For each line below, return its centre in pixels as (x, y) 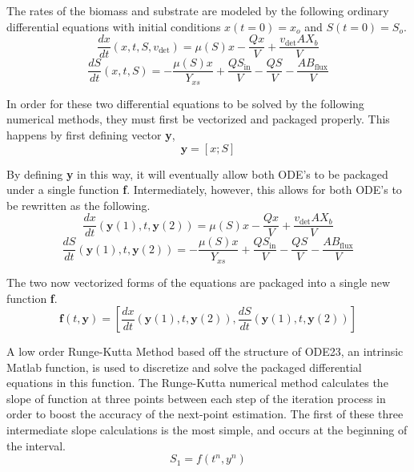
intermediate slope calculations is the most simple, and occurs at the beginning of (207, 430)
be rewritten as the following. (78, 205)
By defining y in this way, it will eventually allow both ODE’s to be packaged (197, 173)
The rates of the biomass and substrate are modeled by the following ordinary (198, 10)
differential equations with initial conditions (114, 26)
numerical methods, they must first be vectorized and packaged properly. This (198, 119)
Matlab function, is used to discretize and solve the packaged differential (184, 367)
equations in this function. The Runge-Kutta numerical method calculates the (197, 383)
